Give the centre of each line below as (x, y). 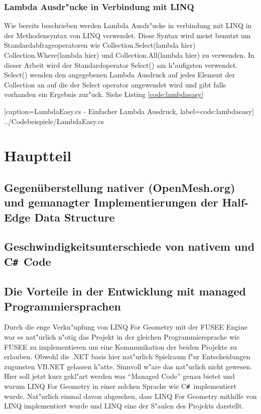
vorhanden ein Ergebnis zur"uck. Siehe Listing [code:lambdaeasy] (104, 94)
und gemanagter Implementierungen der (111, 202)
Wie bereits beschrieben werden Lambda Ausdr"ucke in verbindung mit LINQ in (128, 25)
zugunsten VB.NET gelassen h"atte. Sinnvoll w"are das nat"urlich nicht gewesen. (128, 366)
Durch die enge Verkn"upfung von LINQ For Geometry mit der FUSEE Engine (126, 327)
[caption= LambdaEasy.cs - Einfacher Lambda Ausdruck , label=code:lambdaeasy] (129, 111)
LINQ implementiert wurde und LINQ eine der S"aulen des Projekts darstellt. (124, 406)
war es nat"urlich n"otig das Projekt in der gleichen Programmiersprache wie (122, 337)
